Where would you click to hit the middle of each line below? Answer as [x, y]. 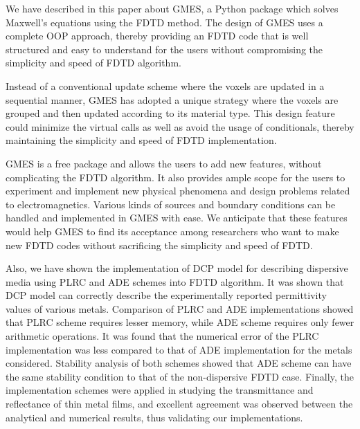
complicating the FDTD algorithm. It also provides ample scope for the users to [175, 177]
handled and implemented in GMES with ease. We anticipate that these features [177, 218]
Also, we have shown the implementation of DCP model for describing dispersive [177, 268]
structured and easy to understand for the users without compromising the [164, 49]
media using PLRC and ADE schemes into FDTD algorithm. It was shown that [175, 281]
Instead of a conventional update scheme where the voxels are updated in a [165, 85]
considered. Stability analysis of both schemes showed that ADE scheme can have [179, 363]
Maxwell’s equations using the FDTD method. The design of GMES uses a [164, 22]
